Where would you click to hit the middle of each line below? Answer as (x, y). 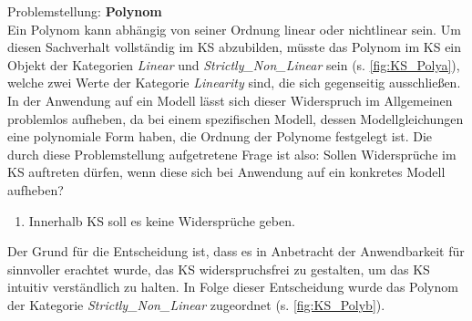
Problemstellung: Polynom (85, 11)
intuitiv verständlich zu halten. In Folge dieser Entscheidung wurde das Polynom (233, 287)
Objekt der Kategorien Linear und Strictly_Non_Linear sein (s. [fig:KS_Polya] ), (234, 64)
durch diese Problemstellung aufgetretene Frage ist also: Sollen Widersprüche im (232, 154)
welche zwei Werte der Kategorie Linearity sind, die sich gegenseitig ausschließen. (234, 83)
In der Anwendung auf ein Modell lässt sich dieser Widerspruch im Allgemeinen (230, 100)
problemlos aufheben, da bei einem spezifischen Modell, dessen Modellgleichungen (236, 118)
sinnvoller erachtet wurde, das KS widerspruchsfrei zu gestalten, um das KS (219, 269)
